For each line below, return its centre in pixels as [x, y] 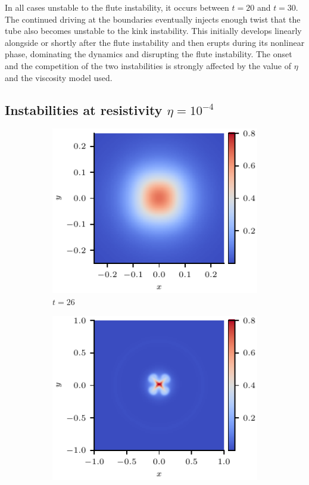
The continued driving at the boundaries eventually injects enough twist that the [153, 19]
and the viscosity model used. [59, 77]
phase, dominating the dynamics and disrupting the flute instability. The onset [149, 54]
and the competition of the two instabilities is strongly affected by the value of [148, 65]
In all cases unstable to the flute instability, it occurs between [117, 7]
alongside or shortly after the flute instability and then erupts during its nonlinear [155, 42]
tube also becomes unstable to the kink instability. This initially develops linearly [153, 31]
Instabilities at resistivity [84, 109]
